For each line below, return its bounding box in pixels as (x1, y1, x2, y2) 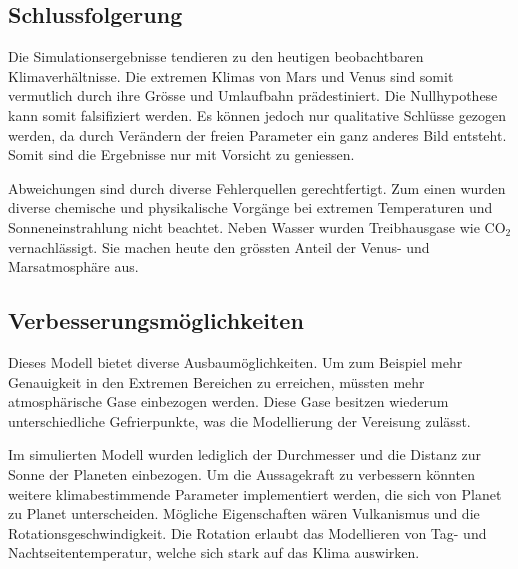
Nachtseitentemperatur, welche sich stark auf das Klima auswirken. (8, 542, 420, 563)
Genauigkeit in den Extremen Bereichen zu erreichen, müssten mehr (8, 371, 425, 392)
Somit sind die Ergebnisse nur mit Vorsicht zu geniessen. (8, 144, 355, 165)
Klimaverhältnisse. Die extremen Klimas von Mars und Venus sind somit (8, 65, 454, 86)
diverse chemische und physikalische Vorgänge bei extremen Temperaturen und (8, 197, 493, 218)
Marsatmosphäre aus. (8, 256, 139, 277)
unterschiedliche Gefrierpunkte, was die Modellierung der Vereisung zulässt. (8, 410, 471, 431)
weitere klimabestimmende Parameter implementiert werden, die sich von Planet (8, 483, 502, 504)
